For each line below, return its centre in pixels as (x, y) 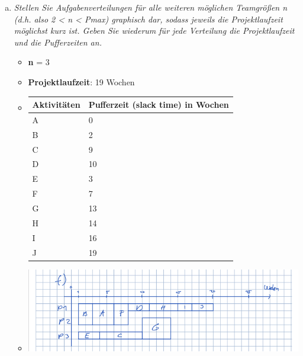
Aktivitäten (56, 105)
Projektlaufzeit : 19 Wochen (81, 81)
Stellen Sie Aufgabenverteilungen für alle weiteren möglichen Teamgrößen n (151, 7)
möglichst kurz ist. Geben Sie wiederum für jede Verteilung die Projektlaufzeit (154, 31)
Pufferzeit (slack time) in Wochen (159, 105)
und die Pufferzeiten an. (58, 42)
